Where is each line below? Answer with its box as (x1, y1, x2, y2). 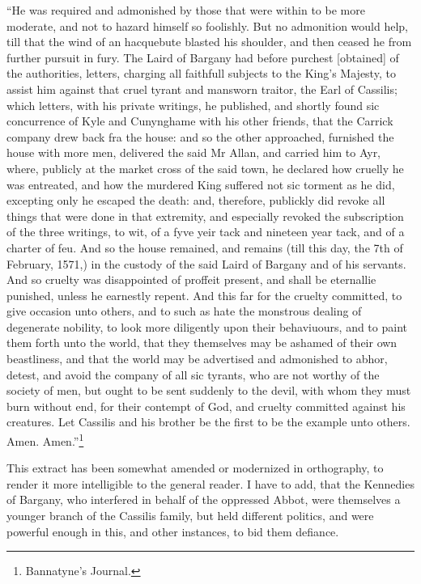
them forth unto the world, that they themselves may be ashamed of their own (6, 334, 398, 351)
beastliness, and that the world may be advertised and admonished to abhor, (6, 350, 388, 367)
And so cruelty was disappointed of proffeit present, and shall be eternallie (6, 271, 376, 288)
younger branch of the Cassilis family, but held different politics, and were (6, 507, 374, 524)
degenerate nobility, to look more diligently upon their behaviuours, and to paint (6, 318, 407, 335)
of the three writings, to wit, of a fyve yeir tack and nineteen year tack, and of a (6, 223, 405, 240)
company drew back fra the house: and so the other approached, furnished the (6, 128, 394, 145)
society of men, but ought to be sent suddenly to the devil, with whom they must (6, 382, 411, 399)
